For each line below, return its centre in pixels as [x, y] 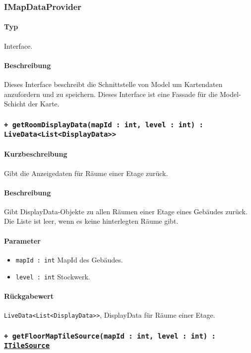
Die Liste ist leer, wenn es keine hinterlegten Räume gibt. [91, 221]
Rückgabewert [29, 296]
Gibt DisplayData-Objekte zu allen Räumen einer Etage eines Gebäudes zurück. [126, 211]
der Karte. [44, 104]
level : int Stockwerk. [53, 276]
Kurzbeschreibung [36, 154]
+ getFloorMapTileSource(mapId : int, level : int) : [110, 336]
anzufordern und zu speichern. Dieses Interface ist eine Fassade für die [111, 94]
